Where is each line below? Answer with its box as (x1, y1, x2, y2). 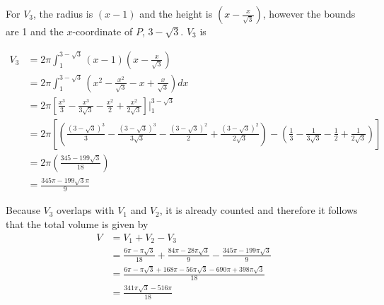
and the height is (139, 6, 213, 20)
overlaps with (57, 203, 115, 217)
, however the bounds (262, 6, 356, 20)
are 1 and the (6, 24, 64, 38)
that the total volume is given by (6, 216, 149, 231)
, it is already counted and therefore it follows (159, 203, 358, 217)
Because (6, 203, 40, 217)
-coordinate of (72, 24, 133, 38)
